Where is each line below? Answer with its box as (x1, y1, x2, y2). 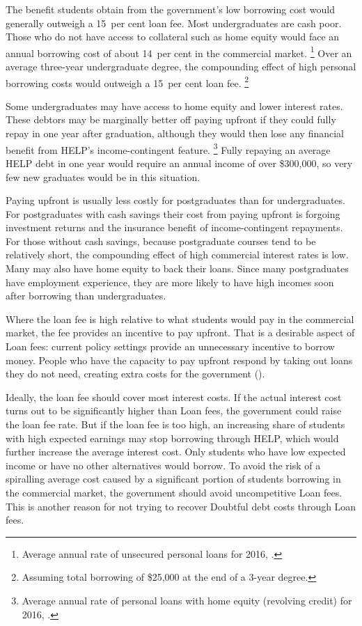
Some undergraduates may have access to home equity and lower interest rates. (6, 98, 343, 113)
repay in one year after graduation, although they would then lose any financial (6, 126, 345, 141)
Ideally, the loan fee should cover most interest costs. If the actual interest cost (6, 389, 342, 404)
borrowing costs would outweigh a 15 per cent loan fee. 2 (6, 73, 249, 90)
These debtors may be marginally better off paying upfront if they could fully (6, 112, 336, 127)
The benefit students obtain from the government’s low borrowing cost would (6, 2, 335, 16)
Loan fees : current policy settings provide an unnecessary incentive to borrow (6, 339, 335, 354)
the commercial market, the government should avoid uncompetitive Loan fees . (6, 485, 343, 499)
